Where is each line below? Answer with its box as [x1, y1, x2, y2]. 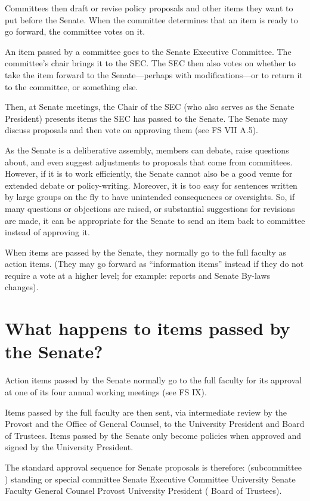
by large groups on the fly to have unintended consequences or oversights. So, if [5, 190, 295, 203]
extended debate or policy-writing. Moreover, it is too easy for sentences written [5, 179, 297, 191]
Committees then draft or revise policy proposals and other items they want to [5, 2, 293, 14]
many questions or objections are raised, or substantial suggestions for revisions [5, 202, 295, 214]
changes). [5, 281, 39, 293]
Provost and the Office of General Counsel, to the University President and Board [5, 417, 305, 430]
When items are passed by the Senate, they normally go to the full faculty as [5, 245, 287, 258]
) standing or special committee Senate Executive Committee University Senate [5, 472, 296, 485]
